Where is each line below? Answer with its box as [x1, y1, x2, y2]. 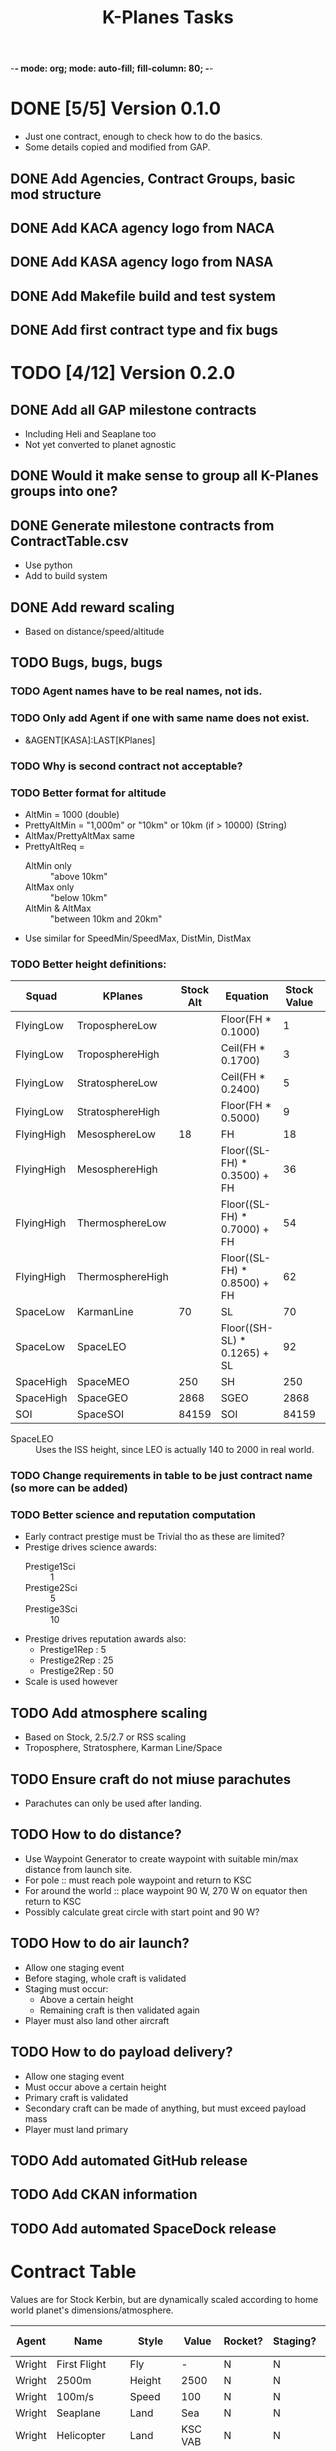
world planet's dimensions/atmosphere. [10, 2304, 174, 2316]
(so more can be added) [10, 1481, 128, 1495]
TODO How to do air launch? [10, 1935, 190, 1952]
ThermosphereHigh [76, 1270, 169, 1284]
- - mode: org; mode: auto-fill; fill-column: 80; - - [10, 62, 214, 75]
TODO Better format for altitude [10, 786, 167, 800]
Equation [225, 989, 270, 1003]
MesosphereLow [76, 1127, 157, 1141]
